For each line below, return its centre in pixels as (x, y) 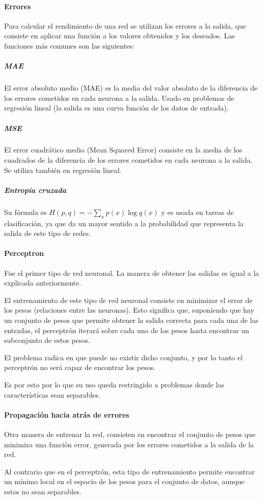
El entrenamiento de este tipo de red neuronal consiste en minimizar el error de (128, 300)
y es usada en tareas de (197, 212)
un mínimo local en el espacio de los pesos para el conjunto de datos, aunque (124, 481)
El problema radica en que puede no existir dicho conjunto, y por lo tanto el (124, 357)
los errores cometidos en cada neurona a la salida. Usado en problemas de (119, 97)
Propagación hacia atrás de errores (67, 414)
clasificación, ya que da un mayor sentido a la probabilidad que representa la (124, 223)
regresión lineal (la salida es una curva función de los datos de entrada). (116, 108)
